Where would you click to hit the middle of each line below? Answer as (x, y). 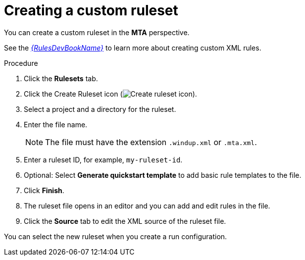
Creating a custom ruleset (91, 10)
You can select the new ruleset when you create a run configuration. (116, 236)
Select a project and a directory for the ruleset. (100, 109)
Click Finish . (44, 190)
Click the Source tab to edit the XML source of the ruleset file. (125, 221)
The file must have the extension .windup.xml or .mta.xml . (151, 142)
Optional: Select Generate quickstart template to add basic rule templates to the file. (163, 175)
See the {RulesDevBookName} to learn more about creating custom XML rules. (133, 48)
